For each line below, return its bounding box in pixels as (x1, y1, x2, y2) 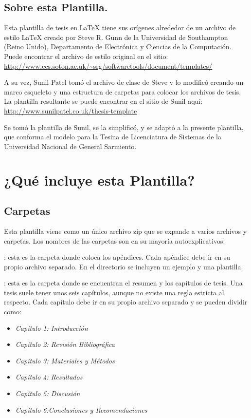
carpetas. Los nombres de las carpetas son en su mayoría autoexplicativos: (4, 235, 225, 246)
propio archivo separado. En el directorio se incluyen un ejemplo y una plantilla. (4, 261, 243, 271)
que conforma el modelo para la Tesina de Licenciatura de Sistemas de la (4, 132, 221, 142)
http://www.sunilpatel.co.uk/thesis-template (4, 105, 137, 115)
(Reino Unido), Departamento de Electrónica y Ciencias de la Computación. (4, 41, 232, 52)
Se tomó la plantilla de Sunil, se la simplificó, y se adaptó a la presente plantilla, (4, 122, 244, 132)
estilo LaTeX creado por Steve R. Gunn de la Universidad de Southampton (4, 32, 228, 42)
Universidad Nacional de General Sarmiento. (4, 141, 137, 151)
